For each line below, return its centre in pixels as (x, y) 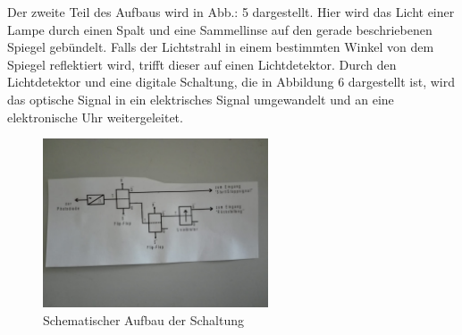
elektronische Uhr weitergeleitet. (95, 117)
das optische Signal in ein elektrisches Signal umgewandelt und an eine (201, 99)
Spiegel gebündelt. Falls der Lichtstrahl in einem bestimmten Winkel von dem (221, 47)
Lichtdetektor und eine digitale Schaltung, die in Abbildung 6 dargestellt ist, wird (231, 82)
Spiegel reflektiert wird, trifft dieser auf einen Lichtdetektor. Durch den (202, 64)
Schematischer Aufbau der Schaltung (143, 319)
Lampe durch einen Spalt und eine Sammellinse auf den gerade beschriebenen (220, 29)
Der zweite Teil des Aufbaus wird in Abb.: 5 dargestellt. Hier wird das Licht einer (231, 12)
